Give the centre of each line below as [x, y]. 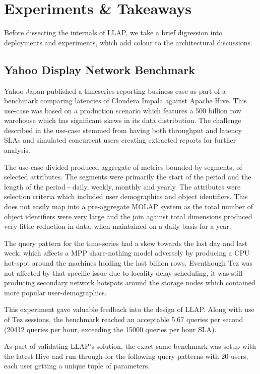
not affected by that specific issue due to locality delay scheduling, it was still [123, 272]
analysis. [17, 150]
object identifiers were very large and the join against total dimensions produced [128, 216]
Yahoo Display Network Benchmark [100, 69]
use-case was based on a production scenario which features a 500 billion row [123, 110]
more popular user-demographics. [55, 292]
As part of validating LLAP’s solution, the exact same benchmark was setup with [130, 346]
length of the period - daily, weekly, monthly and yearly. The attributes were [122, 186]
